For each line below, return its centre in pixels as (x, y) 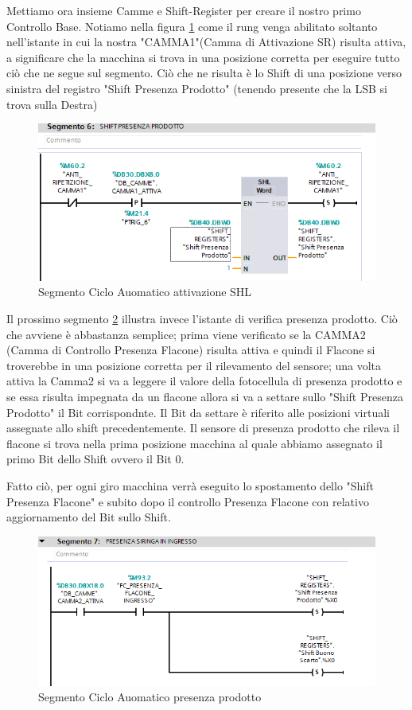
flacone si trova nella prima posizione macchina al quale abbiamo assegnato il (194, 443)
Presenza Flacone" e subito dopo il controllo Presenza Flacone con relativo (188, 501)
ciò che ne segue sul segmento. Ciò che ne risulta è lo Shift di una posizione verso (204, 73)
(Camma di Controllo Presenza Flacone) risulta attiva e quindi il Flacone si (191, 350)
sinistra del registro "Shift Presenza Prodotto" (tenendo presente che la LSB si (197, 88)
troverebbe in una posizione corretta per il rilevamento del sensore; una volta (194, 365)
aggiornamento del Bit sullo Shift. (89, 517)
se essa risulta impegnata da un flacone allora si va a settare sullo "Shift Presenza (205, 396)
